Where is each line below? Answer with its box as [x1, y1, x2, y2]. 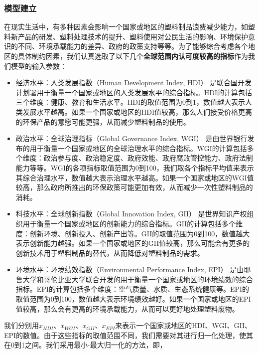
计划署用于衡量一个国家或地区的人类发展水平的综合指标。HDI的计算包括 [15, 87, 253, 97]
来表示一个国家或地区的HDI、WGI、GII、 [115, 320, 252, 331]
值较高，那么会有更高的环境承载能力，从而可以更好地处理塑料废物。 [15, 303, 239, 314]
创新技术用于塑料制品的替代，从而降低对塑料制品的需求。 [15, 247, 204, 258]
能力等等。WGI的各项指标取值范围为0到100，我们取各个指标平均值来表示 [15, 162, 254, 173]
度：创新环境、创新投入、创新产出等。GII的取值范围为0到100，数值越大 [15, 228, 250, 238]
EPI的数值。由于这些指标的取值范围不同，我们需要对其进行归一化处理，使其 [4, 330, 254, 340]
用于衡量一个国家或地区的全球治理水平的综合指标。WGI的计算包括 [29, 143, 247, 153]
